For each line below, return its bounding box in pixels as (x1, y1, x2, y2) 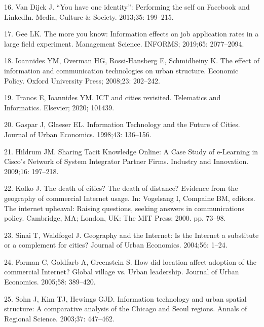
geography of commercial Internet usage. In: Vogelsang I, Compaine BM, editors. (4, 192, 255, 203)
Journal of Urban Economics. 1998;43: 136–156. (4, 129, 152, 139)
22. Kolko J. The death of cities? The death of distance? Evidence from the (4, 183, 238, 193)
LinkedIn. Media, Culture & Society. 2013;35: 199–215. (4, 11, 174, 22)
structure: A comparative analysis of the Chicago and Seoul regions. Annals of (4, 303, 247, 314)
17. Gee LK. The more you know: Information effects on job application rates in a (4, 28, 259, 39)
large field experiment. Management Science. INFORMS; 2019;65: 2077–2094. (4, 38, 244, 49)
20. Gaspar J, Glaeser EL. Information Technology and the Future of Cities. (4, 119, 240, 130)
